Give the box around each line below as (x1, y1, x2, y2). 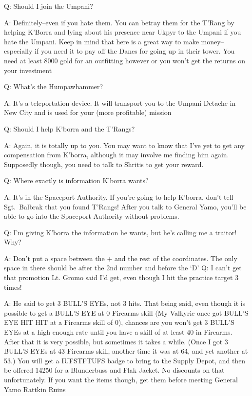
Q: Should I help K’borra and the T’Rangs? (4, 123, 135, 133)
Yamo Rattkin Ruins (4, 384, 66, 394)
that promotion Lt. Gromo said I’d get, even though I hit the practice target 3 (4, 272, 239, 283)
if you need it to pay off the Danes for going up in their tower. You (35, 46, 235, 56)
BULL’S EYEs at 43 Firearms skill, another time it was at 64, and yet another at (4, 346, 248, 356)
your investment (4, 65, 52, 75)
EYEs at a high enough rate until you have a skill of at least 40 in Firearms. (4, 327, 233, 337)
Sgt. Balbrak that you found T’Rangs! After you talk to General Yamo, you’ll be (4, 201, 247, 211)
